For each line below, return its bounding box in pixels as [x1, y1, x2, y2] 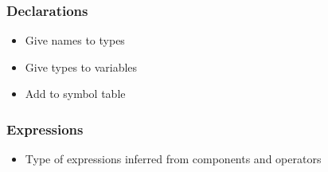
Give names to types [25, 32, 125, 49]
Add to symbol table [25, 85, 126, 102]
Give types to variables [25, 58, 138, 75]
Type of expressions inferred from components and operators [25, 150, 322, 167]
